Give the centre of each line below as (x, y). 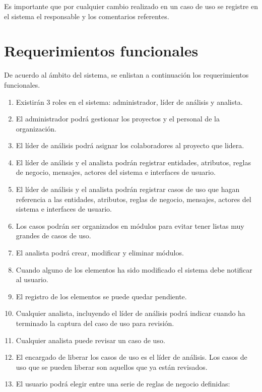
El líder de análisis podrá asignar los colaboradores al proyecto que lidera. (130, 145)
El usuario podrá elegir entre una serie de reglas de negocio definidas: (123, 384)
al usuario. (32, 279)
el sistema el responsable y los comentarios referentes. (87, 16)
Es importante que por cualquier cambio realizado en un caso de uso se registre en (131, 6)
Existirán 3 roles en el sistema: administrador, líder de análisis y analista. (129, 102)
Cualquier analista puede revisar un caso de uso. (90, 340)
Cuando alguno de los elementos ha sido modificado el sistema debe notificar (134, 269)
